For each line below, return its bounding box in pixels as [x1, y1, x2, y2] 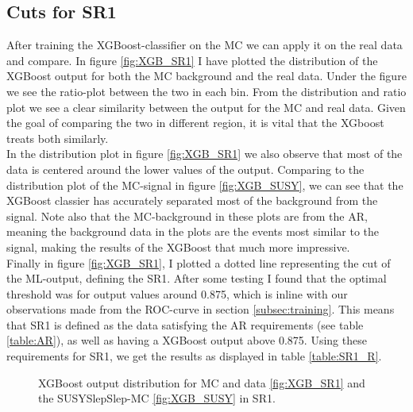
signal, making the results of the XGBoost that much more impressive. [6, 238, 350, 255]
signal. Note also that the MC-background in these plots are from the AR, [6, 207, 368, 224]
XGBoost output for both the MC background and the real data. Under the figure [6, 67, 407, 84]
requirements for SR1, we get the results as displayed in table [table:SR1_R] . [6, 348, 382, 364]
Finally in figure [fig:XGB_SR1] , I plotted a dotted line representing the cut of [6, 254, 391, 271]
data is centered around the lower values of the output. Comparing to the [6, 160, 365, 177]
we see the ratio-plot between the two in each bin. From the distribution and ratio [6, 83, 407, 99]
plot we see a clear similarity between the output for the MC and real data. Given [6, 98, 406, 115]
